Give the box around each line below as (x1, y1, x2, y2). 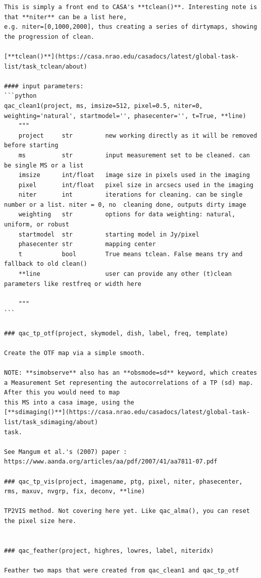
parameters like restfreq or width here (4, 280, 142, 287)
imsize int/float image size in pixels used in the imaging (18, 171, 250, 179)
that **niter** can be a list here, (4, 13, 127, 21)
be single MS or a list (4, 161, 84, 169)
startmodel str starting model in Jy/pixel (18, 230, 199, 238)
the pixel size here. (4, 517, 77, 525)
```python (4, 92, 37, 100)
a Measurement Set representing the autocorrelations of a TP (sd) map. (4, 379, 253, 386)
